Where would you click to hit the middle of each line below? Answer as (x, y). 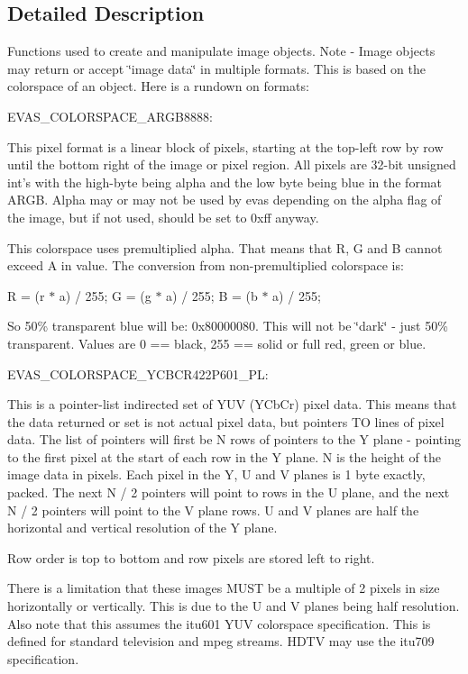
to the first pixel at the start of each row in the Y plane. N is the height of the (224, 456)
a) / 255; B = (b (212, 295)
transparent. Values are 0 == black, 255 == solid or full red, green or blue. (217, 343)
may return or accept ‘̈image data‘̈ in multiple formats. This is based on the (217, 68)
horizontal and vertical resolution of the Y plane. (142, 528)
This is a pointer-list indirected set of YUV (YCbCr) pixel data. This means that (232, 404)
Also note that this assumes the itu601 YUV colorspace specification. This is (219, 623)
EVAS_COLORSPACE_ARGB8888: (110, 116)
